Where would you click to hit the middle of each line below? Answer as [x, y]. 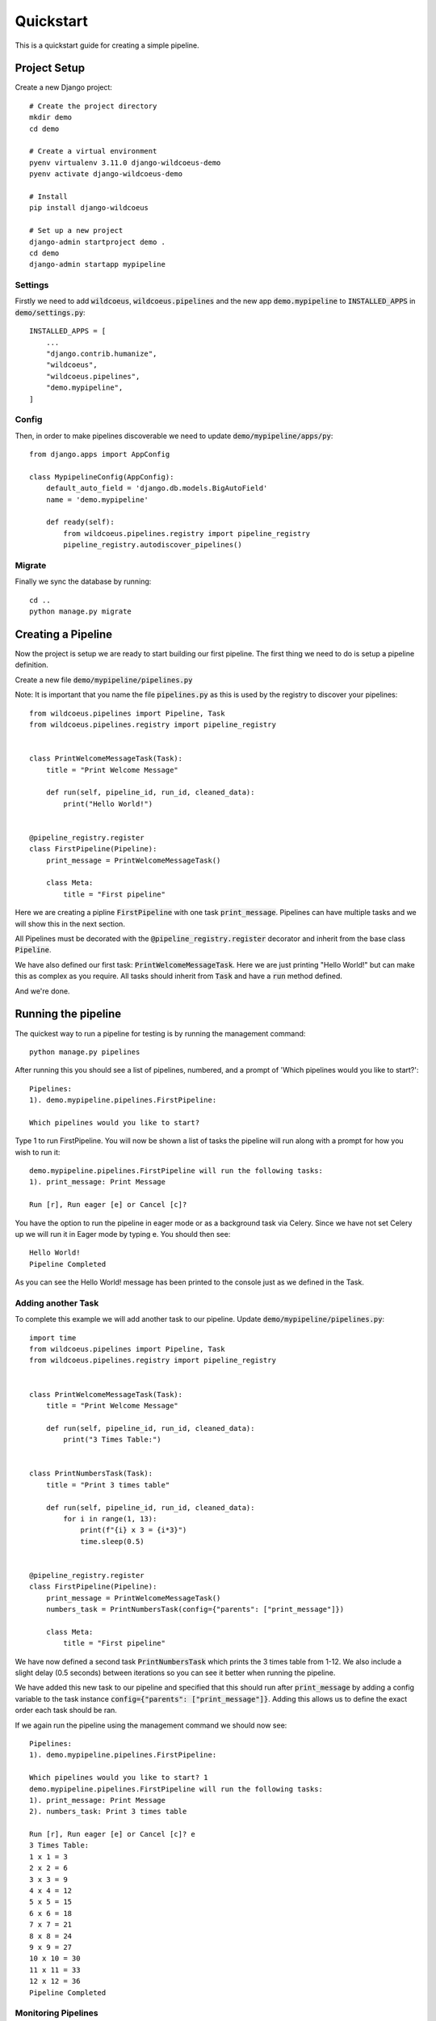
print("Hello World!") [108, 804]
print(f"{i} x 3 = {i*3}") [134, 1530]
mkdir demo [51, 118]
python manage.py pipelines [85, 1052]
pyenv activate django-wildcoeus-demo [106, 174]
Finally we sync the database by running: [83, 581]
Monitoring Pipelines [57, 2013]
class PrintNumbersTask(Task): [91, 1474]
